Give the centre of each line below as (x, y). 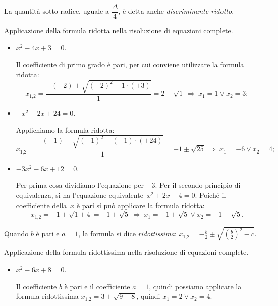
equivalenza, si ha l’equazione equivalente (79, 195)
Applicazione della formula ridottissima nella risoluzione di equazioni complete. (126, 252)
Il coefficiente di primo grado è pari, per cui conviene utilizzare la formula (130, 64)
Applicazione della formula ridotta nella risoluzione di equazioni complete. (119, 31)
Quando (16, 234)
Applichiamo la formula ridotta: (65, 130)
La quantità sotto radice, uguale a (57, 11)
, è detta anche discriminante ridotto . (176, 11)
